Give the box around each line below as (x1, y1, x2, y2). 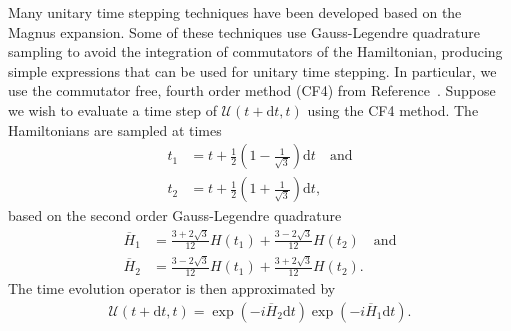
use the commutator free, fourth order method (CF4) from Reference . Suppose (8, 80, 496, 101)
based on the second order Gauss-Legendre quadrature (8, 205, 342, 226)
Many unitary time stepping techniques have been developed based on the (8, 2, 462, 22)
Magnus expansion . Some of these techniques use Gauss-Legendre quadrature (8, 21, 480, 42)
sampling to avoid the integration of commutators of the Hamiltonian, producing (8, 41, 503, 62)
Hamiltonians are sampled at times (8, 119, 222, 140)
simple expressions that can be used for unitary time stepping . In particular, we (8, 60, 497, 81)
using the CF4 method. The (307, 99, 479, 120)
